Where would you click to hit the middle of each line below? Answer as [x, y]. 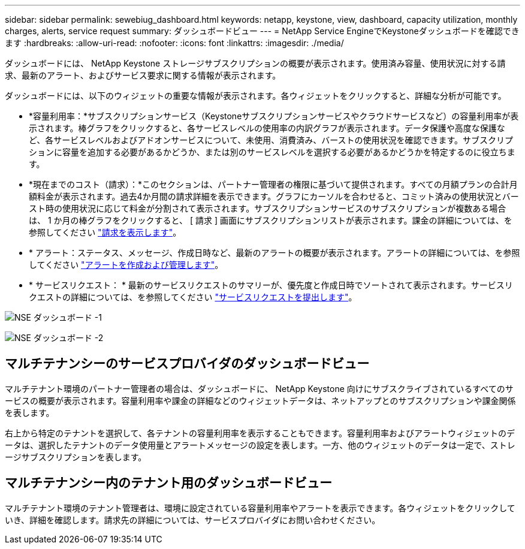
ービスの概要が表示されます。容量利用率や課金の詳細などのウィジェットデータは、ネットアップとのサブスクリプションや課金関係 [260, 400]
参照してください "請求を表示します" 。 [105, 232]
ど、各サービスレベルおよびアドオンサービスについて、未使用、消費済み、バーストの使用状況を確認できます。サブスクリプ [271, 140]
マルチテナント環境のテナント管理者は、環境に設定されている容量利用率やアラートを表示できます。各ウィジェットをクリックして [260, 508]
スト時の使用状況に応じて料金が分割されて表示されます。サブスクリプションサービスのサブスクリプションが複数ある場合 [268, 208]
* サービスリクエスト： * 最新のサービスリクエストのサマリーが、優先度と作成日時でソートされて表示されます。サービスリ [271, 285]
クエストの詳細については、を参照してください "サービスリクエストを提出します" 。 [193, 297]
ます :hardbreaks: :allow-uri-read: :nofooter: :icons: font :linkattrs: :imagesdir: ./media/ [174, 43]
